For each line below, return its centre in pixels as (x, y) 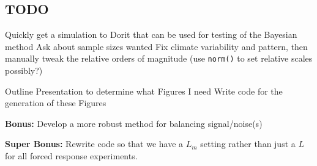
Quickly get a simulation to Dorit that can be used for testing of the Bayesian (151, 34)
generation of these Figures (56, 103)
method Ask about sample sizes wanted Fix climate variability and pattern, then (156, 46)
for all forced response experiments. (71, 156)
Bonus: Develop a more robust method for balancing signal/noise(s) (134, 123)
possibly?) (24, 70)
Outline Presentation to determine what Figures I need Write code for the (144, 91)
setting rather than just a (248, 144)
